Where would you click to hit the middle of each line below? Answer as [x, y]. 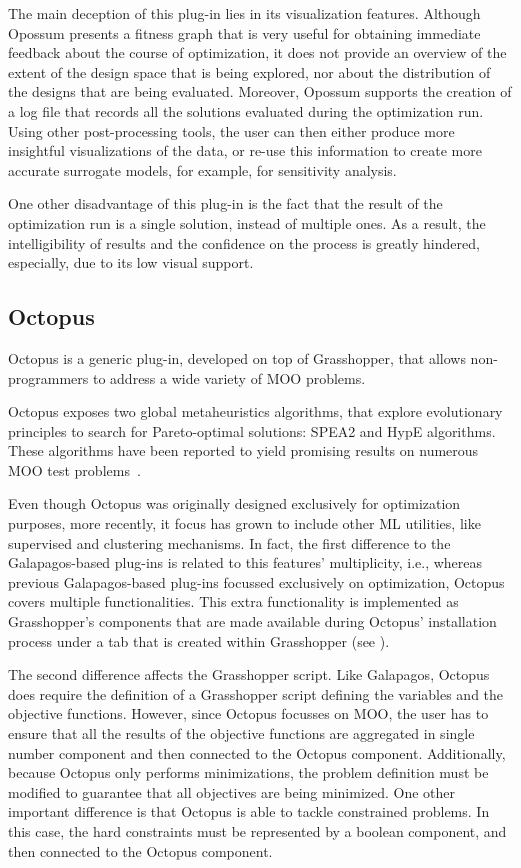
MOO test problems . [74, 469]
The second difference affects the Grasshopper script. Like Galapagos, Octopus [249, 674]
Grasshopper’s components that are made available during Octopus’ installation [252, 621]
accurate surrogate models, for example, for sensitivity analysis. [202, 169]
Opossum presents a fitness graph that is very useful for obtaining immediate [244, 32]
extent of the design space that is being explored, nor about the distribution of [249, 71]
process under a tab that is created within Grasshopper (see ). [199, 640]
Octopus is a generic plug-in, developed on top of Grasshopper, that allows [237, 357]
